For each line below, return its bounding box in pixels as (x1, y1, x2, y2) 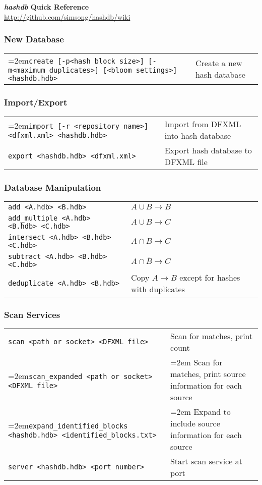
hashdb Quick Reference (4, 2, 89, 12)
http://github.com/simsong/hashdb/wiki (4, 11, 130, 22)
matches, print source (170, 368, 246, 380)
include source (170, 417, 220, 429)
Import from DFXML (164, 118, 241, 130)
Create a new (195, 57, 242, 69)
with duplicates (131, 283, 185, 295)
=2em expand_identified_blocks (8, 419, 128, 431)
